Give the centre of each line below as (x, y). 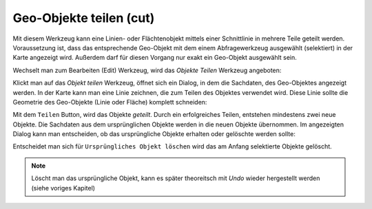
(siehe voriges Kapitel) (63, 188)
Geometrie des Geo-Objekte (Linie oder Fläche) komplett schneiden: (110, 102)
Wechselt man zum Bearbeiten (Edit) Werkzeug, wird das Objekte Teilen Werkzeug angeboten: (147, 70)
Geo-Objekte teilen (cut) (84, 18)
